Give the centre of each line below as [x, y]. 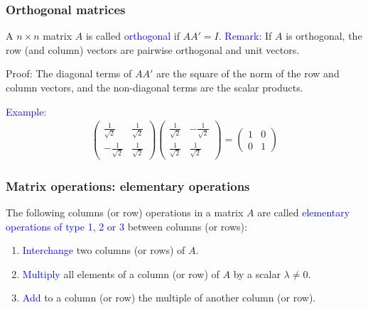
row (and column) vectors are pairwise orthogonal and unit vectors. [153, 49]
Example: [26, 111]
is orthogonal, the [324, 36]
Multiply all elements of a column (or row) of [121, 273]
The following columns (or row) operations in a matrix [125, 212]
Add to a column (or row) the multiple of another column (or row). [169, 298]
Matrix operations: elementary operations [128, 186]
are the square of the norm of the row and [248, 73]
